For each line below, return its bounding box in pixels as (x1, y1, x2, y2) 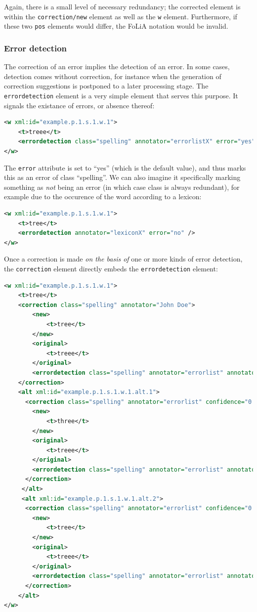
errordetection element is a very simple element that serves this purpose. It (4, 90, 238, 100)
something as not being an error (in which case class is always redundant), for (4, 181, 240, 192)
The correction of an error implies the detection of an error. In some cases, (4, 61, 230, 72)
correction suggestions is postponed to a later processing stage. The (4, 81, 209, 91)
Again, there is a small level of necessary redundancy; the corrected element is (4, 1, 241, 11)
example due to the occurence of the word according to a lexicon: (4, 191, 202, 202)
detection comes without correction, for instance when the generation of (4, 71, 221, 81)
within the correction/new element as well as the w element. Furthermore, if (4, 11, 237, 21)
